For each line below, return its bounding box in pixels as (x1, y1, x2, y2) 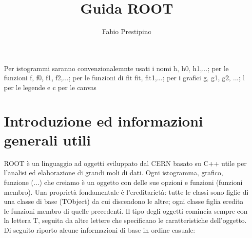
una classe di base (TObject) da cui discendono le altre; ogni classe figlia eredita (4, 196, 244, 206)
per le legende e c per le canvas (4, 82, 97, 92)
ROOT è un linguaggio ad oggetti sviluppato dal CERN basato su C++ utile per (4, 158, 247, 168)
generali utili (4, 129, 91, 149)
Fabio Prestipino (102, 26, 152, 37)
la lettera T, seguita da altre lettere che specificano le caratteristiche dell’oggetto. (4, 215, 247, 225)
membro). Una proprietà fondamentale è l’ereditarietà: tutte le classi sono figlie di (4, 186, 249, 197)
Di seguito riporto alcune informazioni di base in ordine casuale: (4, 224, 195, 235)
